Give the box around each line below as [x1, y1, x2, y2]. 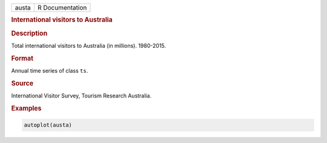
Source [11, 79, 34, 87]
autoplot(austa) [24, 122, 73, 128]
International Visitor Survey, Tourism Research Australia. [11, 92, 151, 99]
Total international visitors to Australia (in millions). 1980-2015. [11, 42, 167, 49]
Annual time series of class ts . [11, 67, 88, 74]
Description [11, 29, 48, 38]
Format [11, 54, 33, 62]
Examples [11, 104, 42, 112]
